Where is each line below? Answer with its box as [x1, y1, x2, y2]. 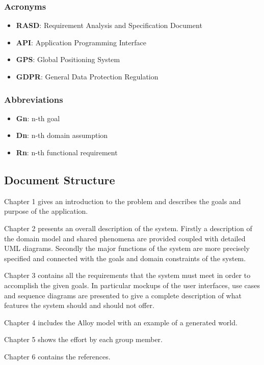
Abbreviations [4, 93, 63, 105]
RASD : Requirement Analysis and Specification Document [16, 20, 202, 31]
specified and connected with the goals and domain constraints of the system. [4, 252, 246, 263]
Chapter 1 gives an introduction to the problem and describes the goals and [4, 195, 241, 206]
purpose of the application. [4, 206, 88, 216]
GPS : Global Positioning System [16, 54, 120, 65]
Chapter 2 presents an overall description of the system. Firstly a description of [4, 222, 252, 233]
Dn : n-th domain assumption [16, 130, 108, 141]
